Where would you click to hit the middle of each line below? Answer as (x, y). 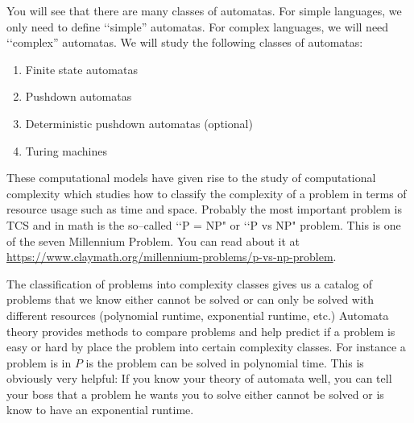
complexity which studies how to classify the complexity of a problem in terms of (207, 193)
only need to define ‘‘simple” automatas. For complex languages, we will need (198, 26)
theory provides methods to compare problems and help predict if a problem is (201, 331)
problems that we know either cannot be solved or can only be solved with (190, 299)
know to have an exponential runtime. (100, 410)
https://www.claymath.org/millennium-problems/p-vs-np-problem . (172, 257)
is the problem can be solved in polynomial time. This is (225, 362)
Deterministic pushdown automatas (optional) (139, 123)
